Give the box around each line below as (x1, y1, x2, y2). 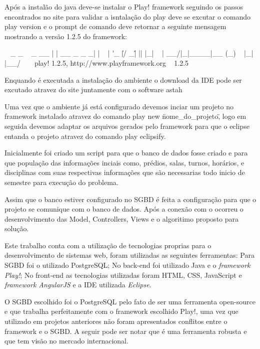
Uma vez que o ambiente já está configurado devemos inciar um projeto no (4, 101, 233, 111)
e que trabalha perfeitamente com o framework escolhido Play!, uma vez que (4, 306, 238, 316)
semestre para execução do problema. (4, 177, 118, 187)
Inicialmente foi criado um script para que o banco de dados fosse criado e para (4, 147, 248, 158)
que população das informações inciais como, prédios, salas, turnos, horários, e (4, 157, 244, 167)
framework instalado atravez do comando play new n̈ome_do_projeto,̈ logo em (4, 111, 246, 121)
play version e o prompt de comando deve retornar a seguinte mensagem (4, 21, 226, 32)
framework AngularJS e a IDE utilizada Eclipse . (4, 279, 151, 290)
